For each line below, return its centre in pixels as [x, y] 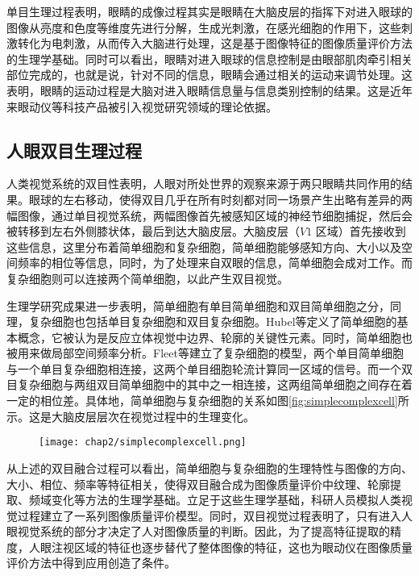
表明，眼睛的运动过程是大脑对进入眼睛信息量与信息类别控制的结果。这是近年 [209, 90]
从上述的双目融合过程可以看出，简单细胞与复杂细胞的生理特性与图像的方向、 [209, 467]
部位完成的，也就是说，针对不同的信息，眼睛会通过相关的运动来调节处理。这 [209, 75]
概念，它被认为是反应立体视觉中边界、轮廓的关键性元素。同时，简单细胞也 [215, 337]
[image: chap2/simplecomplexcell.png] [143, 442]
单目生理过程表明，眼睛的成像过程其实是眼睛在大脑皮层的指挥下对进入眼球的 [209, 11]
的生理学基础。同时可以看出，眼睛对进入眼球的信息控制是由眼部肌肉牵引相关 [209, 58]
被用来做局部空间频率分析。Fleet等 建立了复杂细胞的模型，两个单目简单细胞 [205, 353]
